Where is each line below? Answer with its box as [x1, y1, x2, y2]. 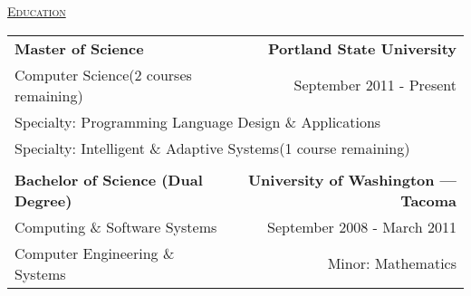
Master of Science [14, 37, 144, 59]
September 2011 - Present [293, 74, 457, 96]
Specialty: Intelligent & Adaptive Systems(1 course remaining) [14, 137, 410, 158]
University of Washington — [247, 168, 457, 190]
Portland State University [267, 37, 457, 59]
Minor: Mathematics [327, 253, 457, 274]
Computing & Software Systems [14, 215, 217, 237]
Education [7, 2, 66, 20]
